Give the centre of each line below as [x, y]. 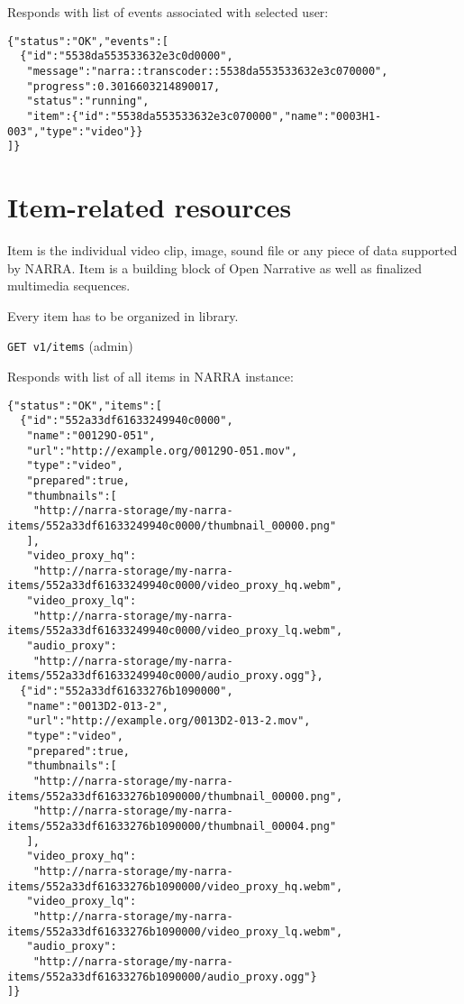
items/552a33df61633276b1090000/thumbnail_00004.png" [172, 826]
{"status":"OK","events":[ [88, 41]
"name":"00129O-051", [91, 435]
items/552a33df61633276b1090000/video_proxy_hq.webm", [175, 886]
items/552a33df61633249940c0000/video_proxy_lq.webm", [175, 631]
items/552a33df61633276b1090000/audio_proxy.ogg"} [162, 976]
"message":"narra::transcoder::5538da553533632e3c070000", [207, 71]
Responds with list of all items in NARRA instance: [150, 376]
